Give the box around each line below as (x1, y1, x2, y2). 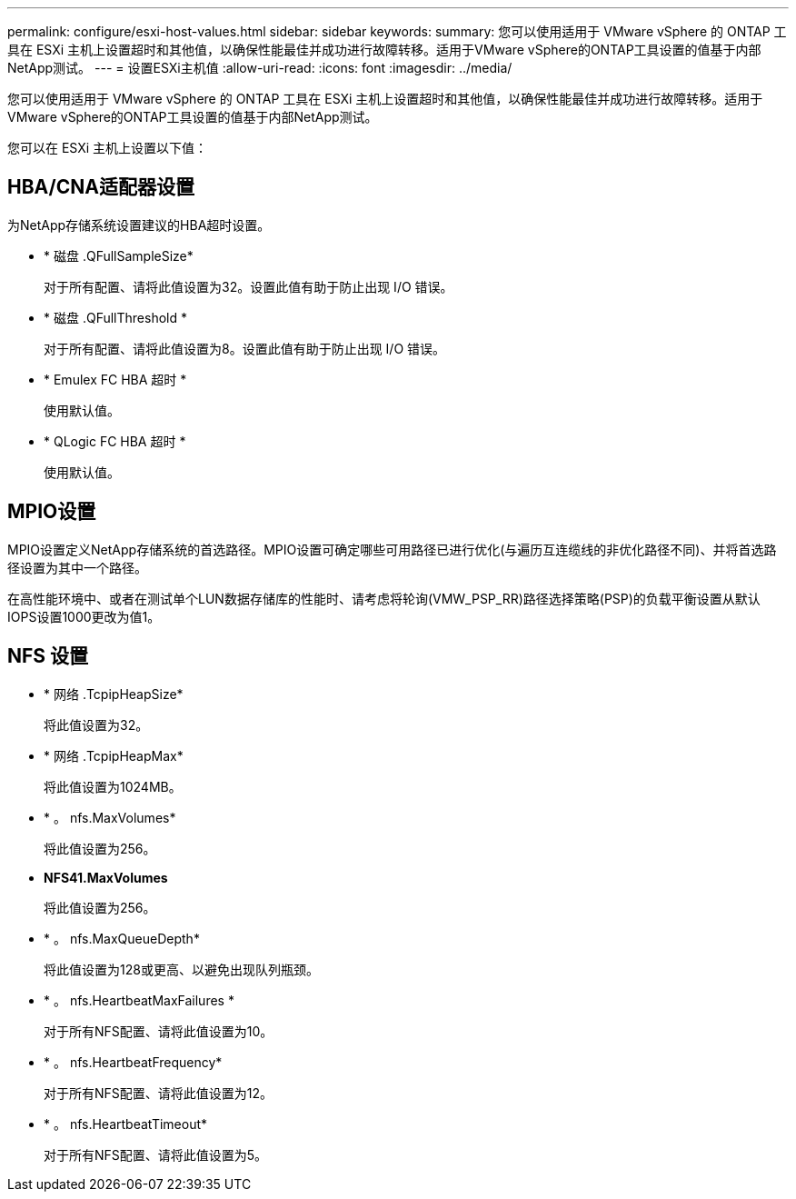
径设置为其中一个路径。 (7, 559, 147, 575)
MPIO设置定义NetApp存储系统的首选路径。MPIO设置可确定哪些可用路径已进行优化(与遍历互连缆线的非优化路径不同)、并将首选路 (7, 541, 777, 557)
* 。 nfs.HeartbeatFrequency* (44, 1054, 223, 1070)
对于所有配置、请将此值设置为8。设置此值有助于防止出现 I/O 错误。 (44, 340, 446, 356)
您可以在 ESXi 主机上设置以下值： (7, 140, 208, 155)
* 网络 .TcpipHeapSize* (44, 685, 184, 702)
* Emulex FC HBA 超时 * (44, 371, 187, 387)
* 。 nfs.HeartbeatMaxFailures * (44, 992, 234, 1008)
